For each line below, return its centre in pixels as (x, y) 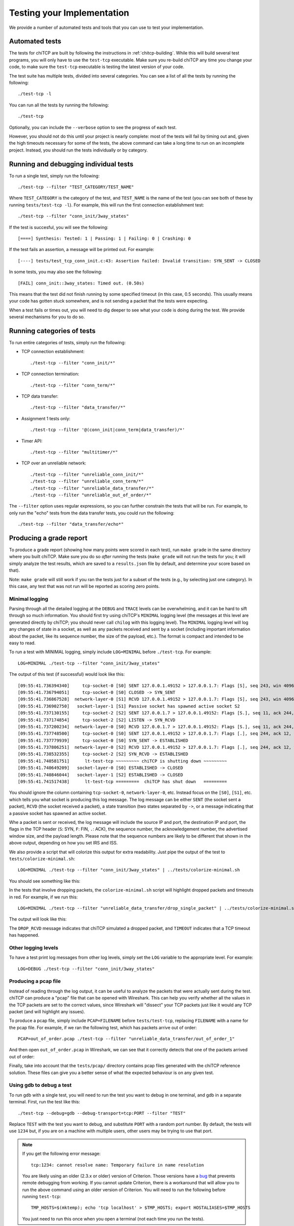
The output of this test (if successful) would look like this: (67, 674)
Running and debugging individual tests (71, 164)
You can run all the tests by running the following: (59, 105)
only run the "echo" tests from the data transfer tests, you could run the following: (92, 513)
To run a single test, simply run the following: (54, 176)
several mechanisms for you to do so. (47, 317)
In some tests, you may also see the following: (56, 272)
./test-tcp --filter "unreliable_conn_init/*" (87, 474)
